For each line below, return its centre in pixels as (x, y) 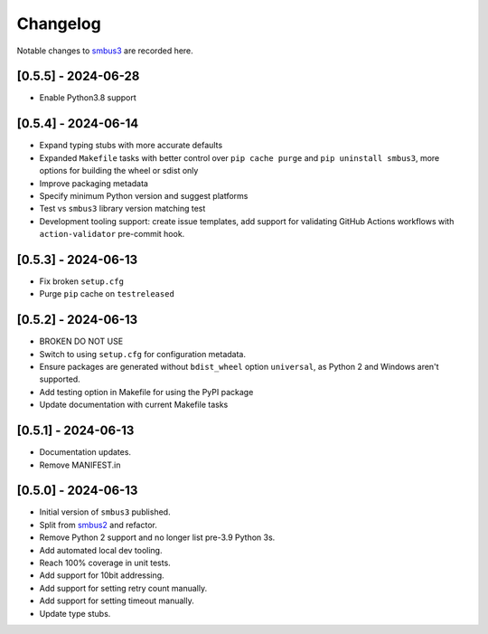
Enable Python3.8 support (88, 98)
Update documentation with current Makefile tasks (134, 405)
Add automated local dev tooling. (101, 550)
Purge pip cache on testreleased (107, 294)
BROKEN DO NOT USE (81, 341)
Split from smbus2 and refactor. (98, 525)
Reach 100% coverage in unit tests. (105, 563)
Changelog (59, 24)
